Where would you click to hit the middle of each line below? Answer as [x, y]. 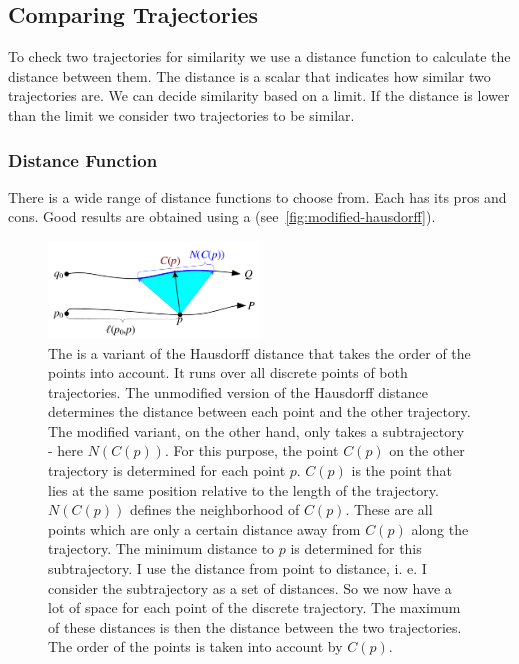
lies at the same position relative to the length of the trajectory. [243, 489]
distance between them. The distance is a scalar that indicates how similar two [249, 75]
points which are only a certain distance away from [204, 528]
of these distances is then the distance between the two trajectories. [255, 626]
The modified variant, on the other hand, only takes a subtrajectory [256, 430]
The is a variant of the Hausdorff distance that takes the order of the [259, 352]
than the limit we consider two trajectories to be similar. [181, 114]
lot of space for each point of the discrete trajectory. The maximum [254, 607]
